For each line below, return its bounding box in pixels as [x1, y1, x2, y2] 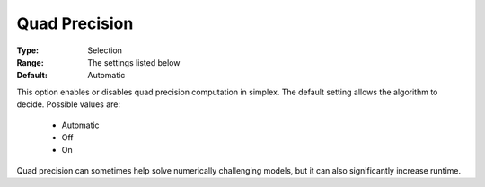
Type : [16, 45, 40, 56]
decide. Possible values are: [16, 99, 121, 110]
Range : [16, 57, 44, 67]
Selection [87, 45, 123, 56]
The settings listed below [87, 57, 181, 67]
